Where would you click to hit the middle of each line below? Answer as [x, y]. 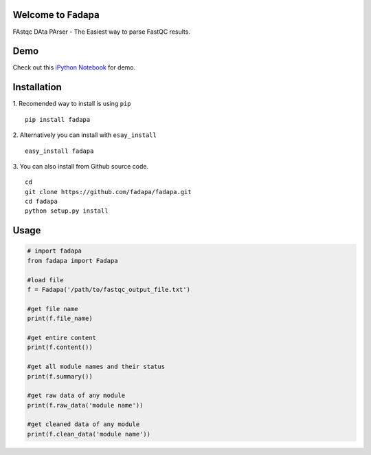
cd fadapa [41, 202]
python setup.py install [67, 211]
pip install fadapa [58, 119]
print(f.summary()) [60, 376]
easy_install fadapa [59, 151]
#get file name [53, 309]
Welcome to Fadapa [56, 15]
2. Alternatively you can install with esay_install [85, 135]
